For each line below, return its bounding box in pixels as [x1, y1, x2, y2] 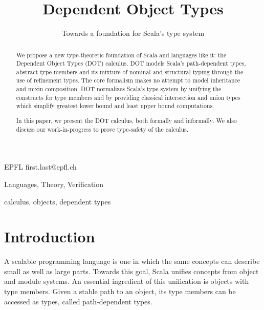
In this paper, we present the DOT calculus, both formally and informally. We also [16, 116, 237, 125]
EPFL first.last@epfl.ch [4, 161, 77, 172]
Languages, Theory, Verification [4, 178, 104, 189]
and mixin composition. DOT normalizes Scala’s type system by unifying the [16, 85, 222, 93]
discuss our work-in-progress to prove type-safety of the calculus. [16, 125, 188, 133]
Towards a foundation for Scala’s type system [61, 28, 205, 38]
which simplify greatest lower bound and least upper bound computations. [16, 101, 214, 110]
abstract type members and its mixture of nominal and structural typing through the [16, 67, 244, 76]
